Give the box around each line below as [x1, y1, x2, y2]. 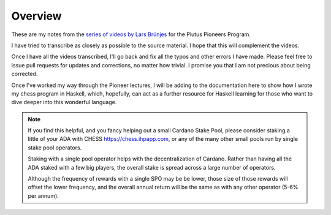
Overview [11, 9, 62, 23]
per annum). [28, 192, 59, 199]
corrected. [11, 70, 38, 78]
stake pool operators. [28, 144, 82, 151]
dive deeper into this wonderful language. [11, 99, 117, 106]
